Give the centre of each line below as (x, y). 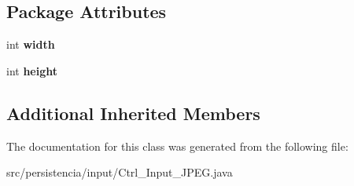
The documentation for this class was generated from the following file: (177, 146)
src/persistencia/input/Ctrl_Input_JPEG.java (120, 172)
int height (32, 70)
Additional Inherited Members (133, 113)
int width (31, 44)
